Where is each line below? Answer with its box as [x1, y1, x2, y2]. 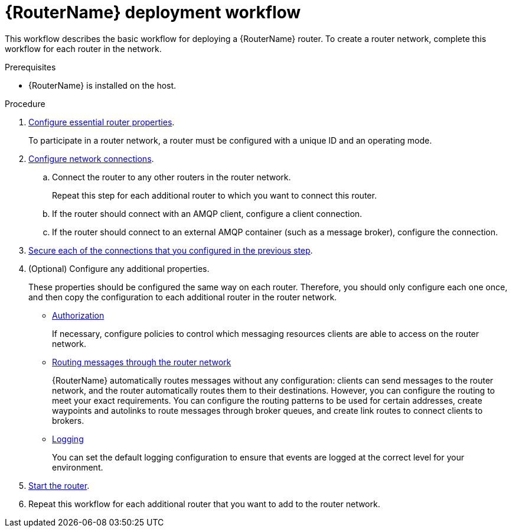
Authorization [52, 310, 105, 320]
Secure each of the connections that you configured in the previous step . [28, 245, 313, 255]
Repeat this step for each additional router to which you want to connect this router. [52, 190, 377, 200]
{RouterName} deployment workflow [5, 2, 301, 22]
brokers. [52, 415, 84, 426]
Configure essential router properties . [28, 116, 175, 127]
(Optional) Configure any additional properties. [28, 263, 210, 274]
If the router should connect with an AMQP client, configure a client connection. [52, 208, 363, 219]
